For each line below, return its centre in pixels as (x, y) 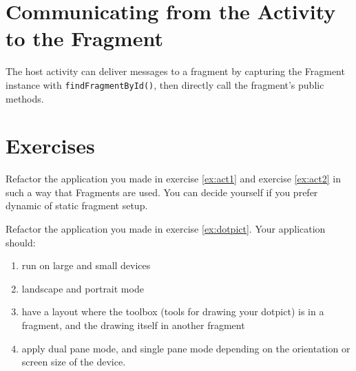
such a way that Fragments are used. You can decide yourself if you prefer (162, 192)
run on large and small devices (86, 265)
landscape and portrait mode (83, 288)
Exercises (50, 146)
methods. (25, 98)
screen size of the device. (74, 362)
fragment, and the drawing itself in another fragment (133, 325)
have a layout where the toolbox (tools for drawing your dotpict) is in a (173, 311)
